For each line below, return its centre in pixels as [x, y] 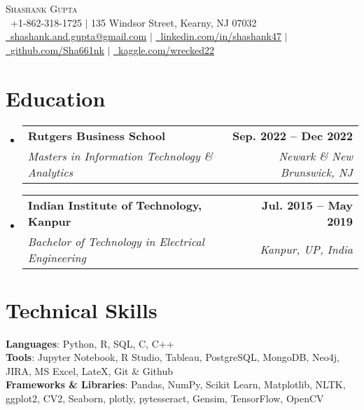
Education [56, 98]
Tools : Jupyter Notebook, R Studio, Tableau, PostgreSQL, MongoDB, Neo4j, [173, 357]
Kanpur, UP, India [306, 249]
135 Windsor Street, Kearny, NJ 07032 [174, 22]
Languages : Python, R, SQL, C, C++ [90, 343]
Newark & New [316, 156]
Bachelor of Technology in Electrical [116, 241]
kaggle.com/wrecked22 [166, 49]
